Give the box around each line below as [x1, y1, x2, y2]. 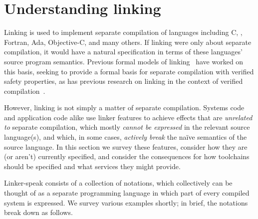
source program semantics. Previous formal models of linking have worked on [4, 56, 244, 66]
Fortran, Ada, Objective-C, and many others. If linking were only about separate [4, 36, 252, 47]
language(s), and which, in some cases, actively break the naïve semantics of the [4, 132, 247, 142]
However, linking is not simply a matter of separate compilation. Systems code [4, 102, 245, 113]
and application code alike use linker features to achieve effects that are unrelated [4, 112, 253, 122]
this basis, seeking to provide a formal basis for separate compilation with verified [4, 66, 254, 76]
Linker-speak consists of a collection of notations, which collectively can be [4, 178, 233, 188]
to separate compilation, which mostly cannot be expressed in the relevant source [4, 122, 250, 132]
